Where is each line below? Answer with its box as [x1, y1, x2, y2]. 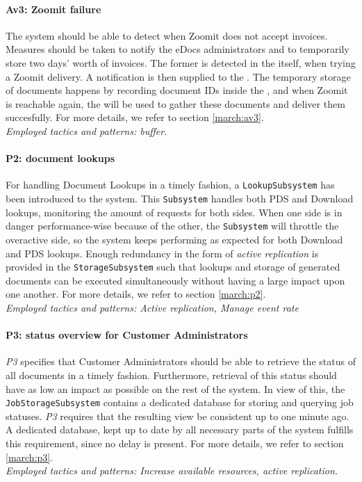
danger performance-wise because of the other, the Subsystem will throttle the [6, 218, 339, 233]
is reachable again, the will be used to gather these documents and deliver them [6, 96, 345, 111]
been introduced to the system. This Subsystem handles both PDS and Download [6, 191, 354, 205]
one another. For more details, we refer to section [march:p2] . [6, 287, 266, 301]
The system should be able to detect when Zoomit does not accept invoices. [6, 28, 328, 42]
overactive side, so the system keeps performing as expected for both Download [6, 232, 343, 246]
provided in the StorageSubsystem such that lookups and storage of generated [6, 259, 340, 274]
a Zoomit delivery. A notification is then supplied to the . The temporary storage [6, 69, 351, 83]
